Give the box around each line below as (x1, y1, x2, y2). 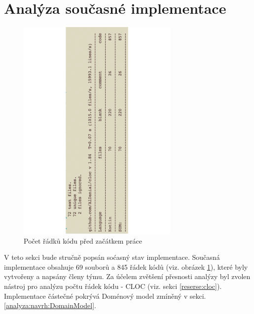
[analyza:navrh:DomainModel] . (4, 300, 96, 311)
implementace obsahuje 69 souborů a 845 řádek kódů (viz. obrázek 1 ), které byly (4, 261, 248, 272)
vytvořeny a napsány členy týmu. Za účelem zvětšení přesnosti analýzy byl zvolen (4, 271, 251, 282)
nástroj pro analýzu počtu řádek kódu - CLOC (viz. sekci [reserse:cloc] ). (4, 281, 222, 291)
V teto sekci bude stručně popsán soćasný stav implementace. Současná (4, 252, 220, 262)
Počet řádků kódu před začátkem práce (24, 235, 142, 246)
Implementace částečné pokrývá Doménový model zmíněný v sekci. (4, 290, 206, 301)
